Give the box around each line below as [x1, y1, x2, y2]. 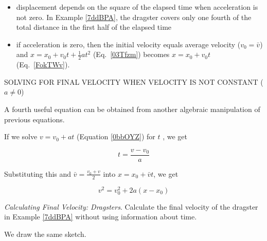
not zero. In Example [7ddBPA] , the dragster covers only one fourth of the [16, 11, 252, 22]
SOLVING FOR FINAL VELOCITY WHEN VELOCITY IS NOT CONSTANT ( [4, 76, 263, 87]
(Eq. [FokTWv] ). [16, 59, 70, 70]
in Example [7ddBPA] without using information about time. [4, 211, 197, 222]
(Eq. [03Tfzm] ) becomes [93, 49, 170, 60]
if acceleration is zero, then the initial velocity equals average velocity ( [16, 39, 241, 49]
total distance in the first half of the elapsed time [16, 22, 172, 32]
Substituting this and [4, 168, 72, 179]
